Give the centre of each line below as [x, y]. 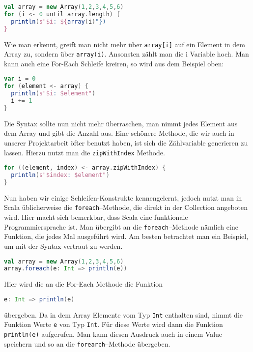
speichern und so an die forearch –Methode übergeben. [87, 343]
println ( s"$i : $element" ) [53, 94]
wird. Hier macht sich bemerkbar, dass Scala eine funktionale [96, 217]
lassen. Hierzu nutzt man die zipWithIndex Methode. [84, 152]
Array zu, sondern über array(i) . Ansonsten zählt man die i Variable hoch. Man [126, 54]
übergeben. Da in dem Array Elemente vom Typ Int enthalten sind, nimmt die [124, 314]
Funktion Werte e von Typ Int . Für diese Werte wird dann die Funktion [113, 324]
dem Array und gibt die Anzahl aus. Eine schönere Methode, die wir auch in [119, 133]
